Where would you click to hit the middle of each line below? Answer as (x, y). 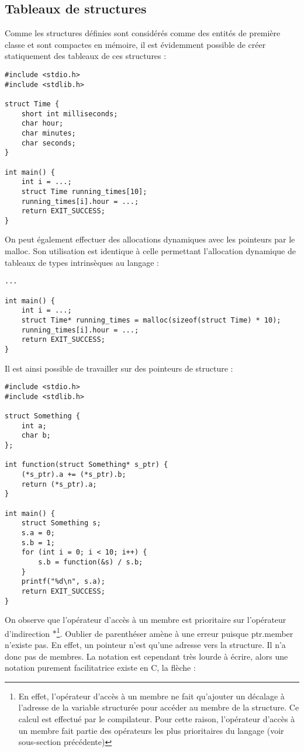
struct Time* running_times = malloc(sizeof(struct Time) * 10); (151, 320)
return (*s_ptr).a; (59, 484)
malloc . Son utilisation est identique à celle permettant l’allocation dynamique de (151, 251)
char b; (36, 436)
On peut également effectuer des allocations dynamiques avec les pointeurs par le (150, 239)
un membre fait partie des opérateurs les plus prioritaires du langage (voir (151, 730)
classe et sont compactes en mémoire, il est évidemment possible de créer (135, 44)
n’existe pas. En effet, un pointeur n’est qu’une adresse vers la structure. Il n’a (145, 645)
